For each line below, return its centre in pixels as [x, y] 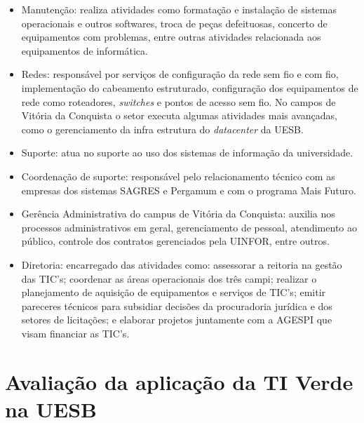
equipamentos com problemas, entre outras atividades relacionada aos [171, 37]
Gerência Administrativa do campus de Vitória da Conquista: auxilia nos [178, 214]
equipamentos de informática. [85, 50]
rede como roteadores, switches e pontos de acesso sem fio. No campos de [178, 101]
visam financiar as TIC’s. [75, 333]
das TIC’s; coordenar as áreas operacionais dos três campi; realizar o [169, 278]
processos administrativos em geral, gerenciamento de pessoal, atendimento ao [189, 227]
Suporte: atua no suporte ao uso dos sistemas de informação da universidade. [187, 153]
